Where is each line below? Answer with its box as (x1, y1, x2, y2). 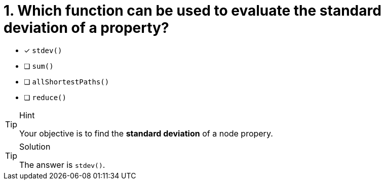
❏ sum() (24, 61, 54, 70)
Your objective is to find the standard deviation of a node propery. (19, 128, 273, 139)
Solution (19, 141, 51, 152)
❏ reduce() (24, 93, 66, 102)
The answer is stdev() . (19, 159, 105, 170)
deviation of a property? (4, 19, 169, 36)
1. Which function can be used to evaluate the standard (4, 2, 381, 19)
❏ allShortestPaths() (24, 77, 109, 86)
